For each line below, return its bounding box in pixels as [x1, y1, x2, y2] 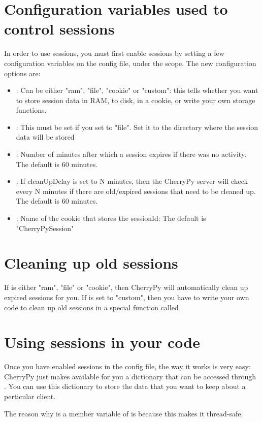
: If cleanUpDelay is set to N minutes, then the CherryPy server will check [16, 176, 248, 186]
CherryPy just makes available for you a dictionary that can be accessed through [4, 371, 256, 381]
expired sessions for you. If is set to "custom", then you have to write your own [4, 291, 249, 302]
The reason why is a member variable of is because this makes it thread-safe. [4, 408, 243, 418]
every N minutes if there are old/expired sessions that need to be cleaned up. [16, 185, 256, 196]
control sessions [4, 18, 115, 39]
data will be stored [16, 132, 75, 142]
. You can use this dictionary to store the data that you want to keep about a [4, 381, 246, 392]
